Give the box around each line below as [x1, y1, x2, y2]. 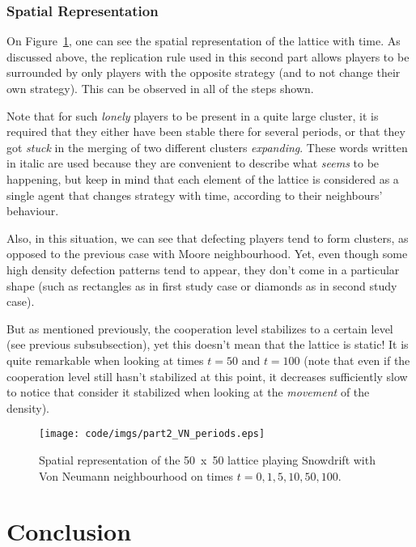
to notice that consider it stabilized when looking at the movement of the [6, 384, 370, 401]
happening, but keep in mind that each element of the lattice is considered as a [6, 170, 399, 187]
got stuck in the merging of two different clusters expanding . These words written [6, 138, 408, 155]
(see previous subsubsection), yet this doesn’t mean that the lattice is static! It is [6, 336, 409, 353]
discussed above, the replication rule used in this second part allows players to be [6, 48, 410, 65]
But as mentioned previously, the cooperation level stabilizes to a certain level [6, 320, 393, 337]
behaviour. [6, 202, 59, 219]
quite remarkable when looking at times [6, 351, 204, 368]
